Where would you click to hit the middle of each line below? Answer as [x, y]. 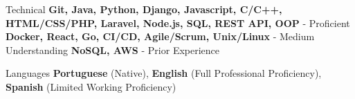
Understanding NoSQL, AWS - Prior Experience [113, 49]
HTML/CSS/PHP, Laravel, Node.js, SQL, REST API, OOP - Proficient [178, 22]
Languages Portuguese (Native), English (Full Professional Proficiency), [164, 73]
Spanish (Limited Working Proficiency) [91, 86]
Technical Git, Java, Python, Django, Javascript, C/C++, [144, 9]
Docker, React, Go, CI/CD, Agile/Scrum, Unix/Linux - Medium [160, 36]
